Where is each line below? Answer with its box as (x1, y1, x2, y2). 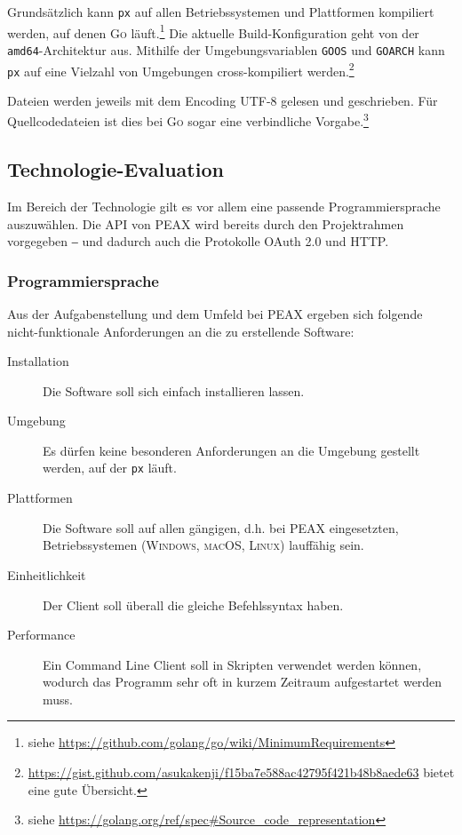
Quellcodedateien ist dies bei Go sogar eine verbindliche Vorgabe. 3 (7, 109, 369, 131)
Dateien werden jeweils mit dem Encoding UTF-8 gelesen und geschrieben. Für (7, 91, 438, 109)
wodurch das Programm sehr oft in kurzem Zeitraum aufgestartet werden (43, 672, 442, 691)
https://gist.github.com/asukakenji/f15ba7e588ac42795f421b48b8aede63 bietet (28, 763, 455, 782)
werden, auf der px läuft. (43, 458, 177, 477)
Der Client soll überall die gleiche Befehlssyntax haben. (43, 595, 344, 614)
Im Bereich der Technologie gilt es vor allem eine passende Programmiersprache (7, 196, 441, 215)
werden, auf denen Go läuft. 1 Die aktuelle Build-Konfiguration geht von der (7, 20, 419, 42)
